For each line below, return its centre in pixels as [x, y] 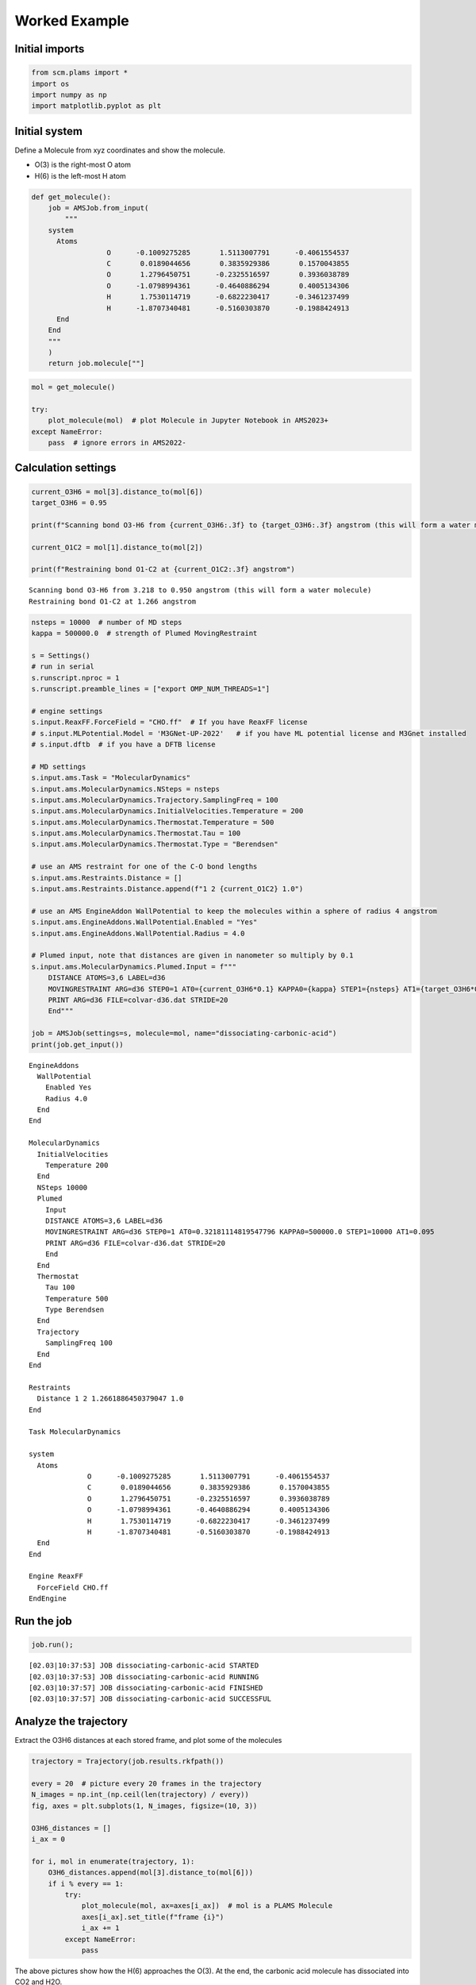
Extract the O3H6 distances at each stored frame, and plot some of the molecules [148, 1740]
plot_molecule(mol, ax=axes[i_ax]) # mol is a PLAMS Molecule [207, 1906]
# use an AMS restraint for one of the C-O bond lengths [144, 867]
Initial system [49, 131]
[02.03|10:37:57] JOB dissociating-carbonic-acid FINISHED [146, 1688]
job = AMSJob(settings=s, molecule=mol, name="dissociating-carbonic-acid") [184, 1033]
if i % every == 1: [86, 1883]
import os [50, 84]
